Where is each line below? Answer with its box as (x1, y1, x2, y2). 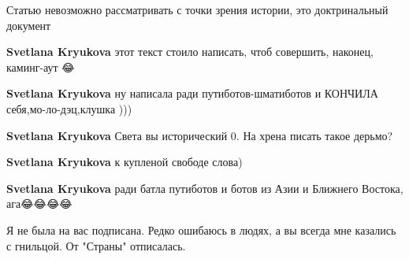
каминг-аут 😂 (6, 58, 75, 75)
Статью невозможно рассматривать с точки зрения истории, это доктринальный (6, 2, 389, 17)
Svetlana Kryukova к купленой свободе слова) (6, 154, 243, 170)
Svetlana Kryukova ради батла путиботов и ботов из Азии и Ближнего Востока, (6, 179, 403, 196)
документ (6, 17, 51, 33)
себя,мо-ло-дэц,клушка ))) (6, 100, 132, 117)
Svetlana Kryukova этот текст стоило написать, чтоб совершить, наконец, (6, 43, 374, 60)
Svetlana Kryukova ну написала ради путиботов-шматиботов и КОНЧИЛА (6, 85, 378, 102)
